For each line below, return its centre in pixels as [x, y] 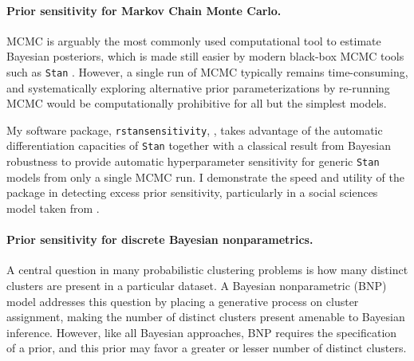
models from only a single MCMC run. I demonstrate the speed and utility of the [205, 177]
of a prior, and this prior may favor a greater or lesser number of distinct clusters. [207, 348]
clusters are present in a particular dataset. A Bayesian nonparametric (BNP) [197, 285]
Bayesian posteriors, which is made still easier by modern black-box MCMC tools [205, 56]
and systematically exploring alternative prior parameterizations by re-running [198, 87]
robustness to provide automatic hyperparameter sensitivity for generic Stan [193, 161]
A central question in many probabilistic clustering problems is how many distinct [207, 270]
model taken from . [53, 208]
